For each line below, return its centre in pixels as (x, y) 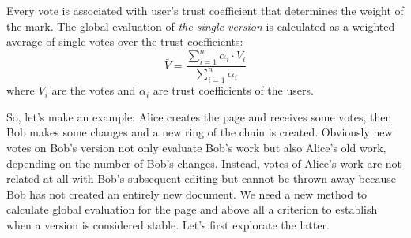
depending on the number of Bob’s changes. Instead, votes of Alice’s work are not (204, 163)
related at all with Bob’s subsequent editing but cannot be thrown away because (201, 178)
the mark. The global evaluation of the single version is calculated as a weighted (201, 26)
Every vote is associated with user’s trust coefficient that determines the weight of (205, 10)
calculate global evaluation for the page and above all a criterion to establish (192, 209)
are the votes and (94, 90)
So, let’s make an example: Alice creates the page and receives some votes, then (199, 116)
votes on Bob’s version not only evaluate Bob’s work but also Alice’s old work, (196, 148)
